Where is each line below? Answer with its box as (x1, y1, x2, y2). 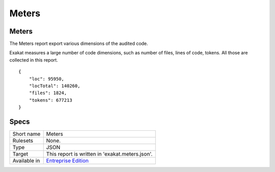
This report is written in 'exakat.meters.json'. (46, 151, 153, 158)
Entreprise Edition (46, 157, 89, 164)
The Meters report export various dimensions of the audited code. (9, 41, 148, 47)
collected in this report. (9, 56, 58, 63)
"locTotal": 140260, (29, 83, 80, 89)
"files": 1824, (29, 90, 67, 96)
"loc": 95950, (29, 76, 65, 81)
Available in (12, 157, 40, 164)
